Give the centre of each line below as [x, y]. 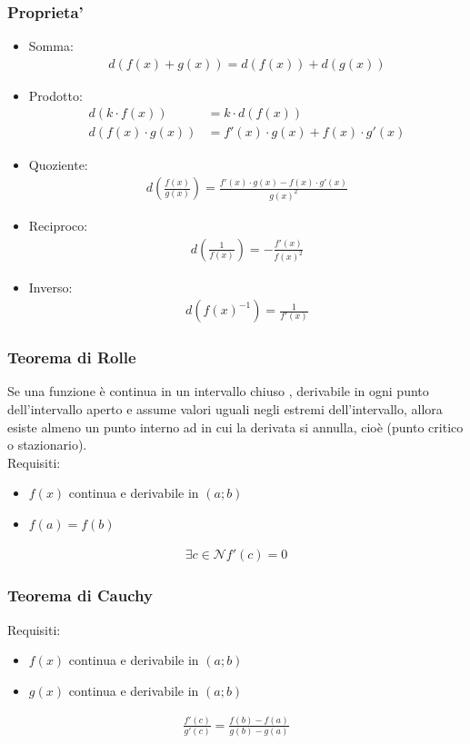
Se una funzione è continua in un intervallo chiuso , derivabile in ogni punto [218, 391]
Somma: [51, 46]
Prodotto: [55, 95]
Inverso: [50, 287]
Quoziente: [58, 164]
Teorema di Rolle [72, 357]
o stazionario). [47, 445]
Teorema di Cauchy [80, 595]
